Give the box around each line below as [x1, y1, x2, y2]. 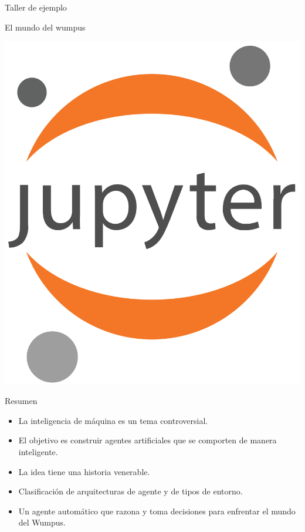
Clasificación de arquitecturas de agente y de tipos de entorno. [18, 485, 243, 497]
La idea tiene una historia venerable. [18, 465, 150, 477]
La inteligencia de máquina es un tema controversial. [18, 414, 208, 426]
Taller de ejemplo [5, 1, 67, 13]
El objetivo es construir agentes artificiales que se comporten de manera [18, 434, 277, 446]
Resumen [5, 395, 38, 407]
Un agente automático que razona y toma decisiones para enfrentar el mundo [18, 504, 296, 517]
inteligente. [18, 446, 58, 458]
